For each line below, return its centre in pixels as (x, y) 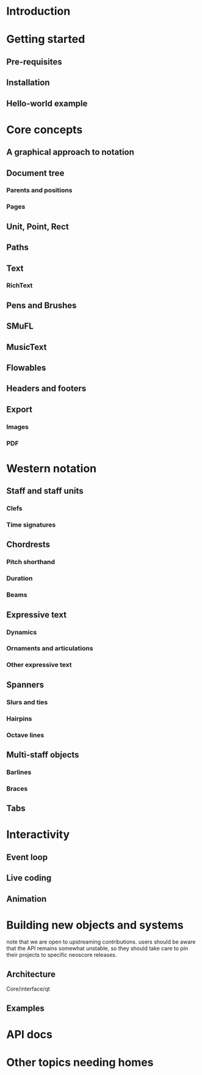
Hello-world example (47, 103)
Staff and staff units (45, 491)
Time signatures (31, 525)
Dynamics (22, 632)
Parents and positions (39, 190)
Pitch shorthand (31, 562)
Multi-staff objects (43, 755)
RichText (20, 286)
